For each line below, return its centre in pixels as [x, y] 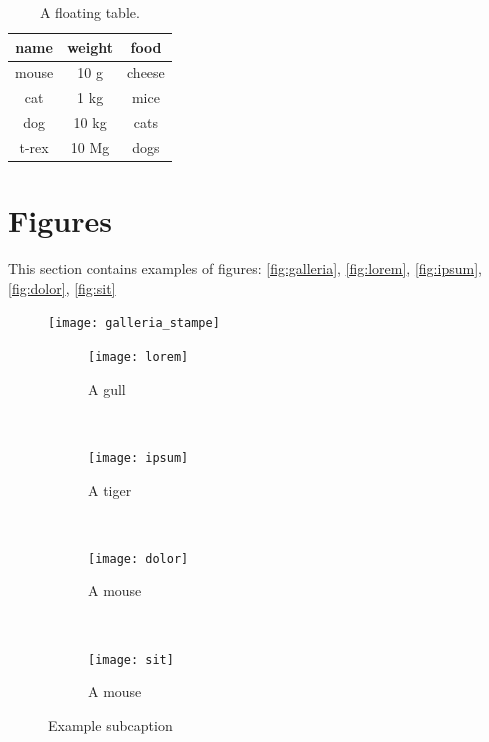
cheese [146, 72]
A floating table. [89, 12]
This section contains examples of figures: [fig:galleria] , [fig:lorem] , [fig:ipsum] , [245, 268]
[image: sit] [131, 659]
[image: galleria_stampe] [134, 323]
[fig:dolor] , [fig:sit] [62, 287]
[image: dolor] [138, 558]
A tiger [110, 489]
